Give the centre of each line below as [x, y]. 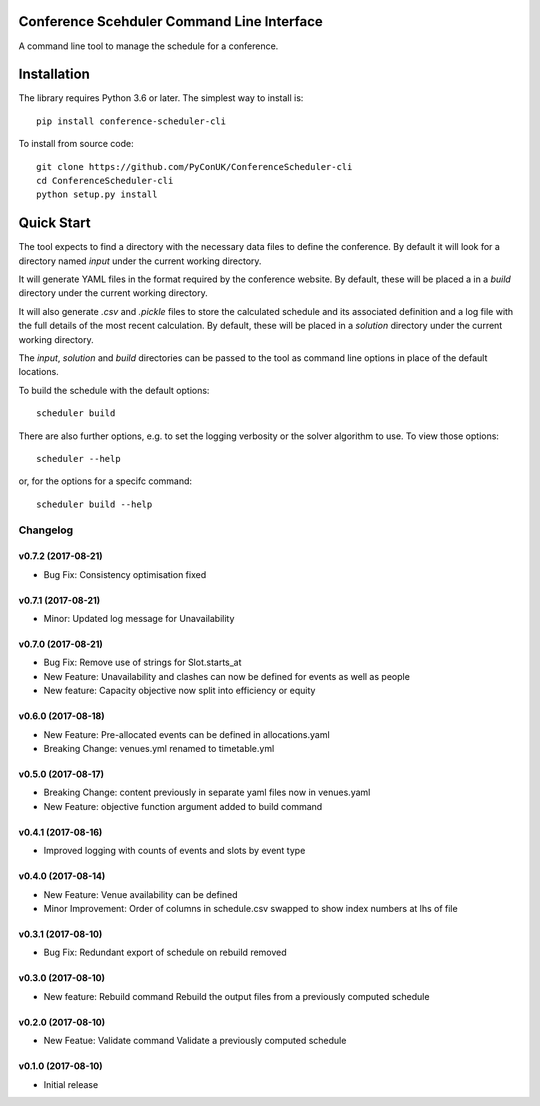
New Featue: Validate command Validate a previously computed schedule [195, 1041]
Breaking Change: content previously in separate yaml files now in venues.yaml [207, 792]
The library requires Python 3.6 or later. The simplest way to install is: [161, 98]
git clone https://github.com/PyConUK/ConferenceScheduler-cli [194, 166]
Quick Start [54, 223]
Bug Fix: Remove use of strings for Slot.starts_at [142, 662]
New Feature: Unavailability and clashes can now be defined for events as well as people [226, 676]
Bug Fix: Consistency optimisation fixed [125, 574]
